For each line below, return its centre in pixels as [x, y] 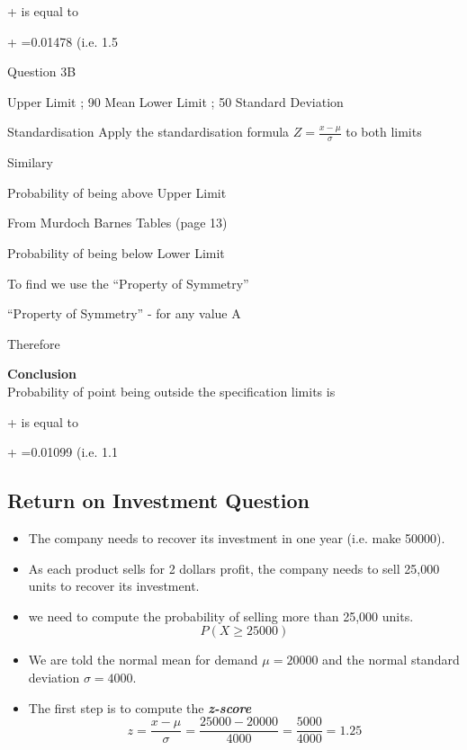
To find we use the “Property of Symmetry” [128, 283]
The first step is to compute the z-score [140, 707]
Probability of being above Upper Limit [117, 192]
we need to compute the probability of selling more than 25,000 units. [221, 616]
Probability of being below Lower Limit [116, 252]
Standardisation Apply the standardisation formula [148, 132]
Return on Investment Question [159, 500]
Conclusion [42, 374]
